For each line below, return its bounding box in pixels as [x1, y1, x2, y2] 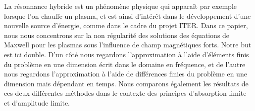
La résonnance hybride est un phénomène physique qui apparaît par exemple [4, 1, 237, 11]
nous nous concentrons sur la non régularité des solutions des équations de [4, 30, 230, 40]
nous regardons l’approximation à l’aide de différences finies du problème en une [4, 69, 247, 79]
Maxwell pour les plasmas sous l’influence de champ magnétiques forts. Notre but [4, 39, 252, 50]
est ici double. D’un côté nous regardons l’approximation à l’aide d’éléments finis [4, 49, 249, 59]
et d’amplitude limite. [4, 97, 70, 108]
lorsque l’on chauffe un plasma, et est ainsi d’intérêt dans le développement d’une [4, 10, 251, 21]
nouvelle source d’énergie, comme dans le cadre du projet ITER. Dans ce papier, [4, 20, 248, 31]
